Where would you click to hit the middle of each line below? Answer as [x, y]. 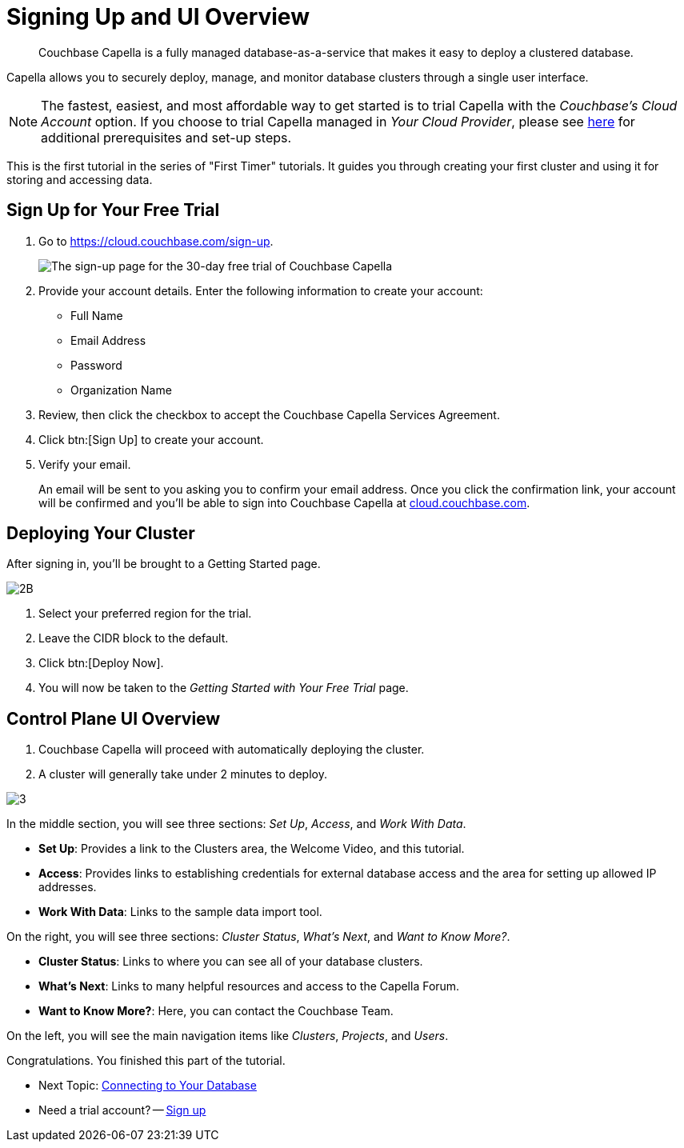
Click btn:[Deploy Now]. [101, 663]
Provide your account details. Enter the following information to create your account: [261, 290]
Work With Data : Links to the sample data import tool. [180, 912]
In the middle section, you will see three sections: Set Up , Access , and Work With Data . [236, 824]
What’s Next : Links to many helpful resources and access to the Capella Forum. [249, 986]
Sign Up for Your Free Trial [113, 210]
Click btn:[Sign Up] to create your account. [151, 439]
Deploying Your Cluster [101, 534]
